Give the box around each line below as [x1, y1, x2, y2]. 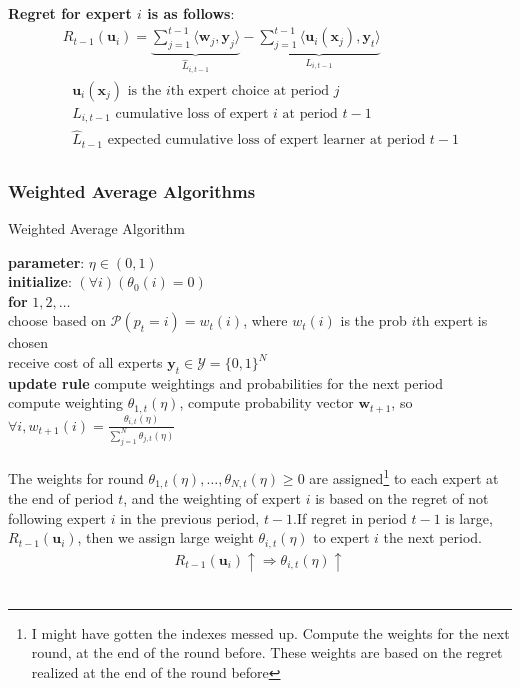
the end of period [8, 488, 114, 509]
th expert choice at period [170, 83, 330, 98]
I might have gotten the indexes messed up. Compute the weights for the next [31, 622, 510, 643]
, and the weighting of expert [123, 488, 301, 509]
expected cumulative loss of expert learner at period [107, 133, 426, 148]
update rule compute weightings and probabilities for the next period [8, 372, 443, 393]
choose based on [8, 310, 107, 331]
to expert [313, 527, 370, 548]
